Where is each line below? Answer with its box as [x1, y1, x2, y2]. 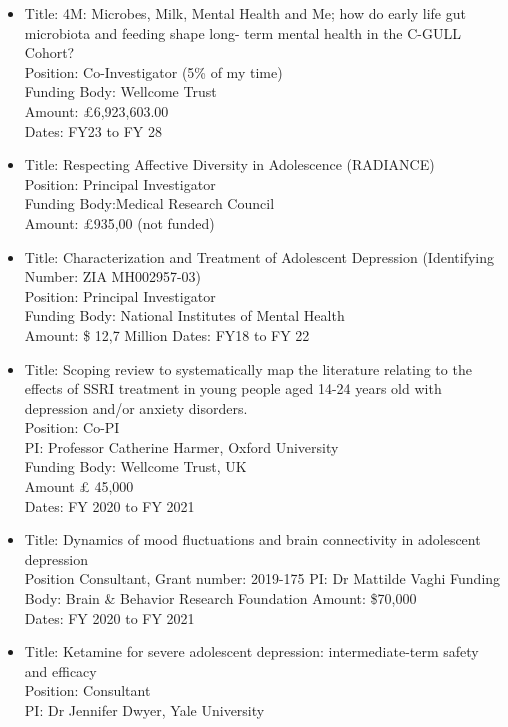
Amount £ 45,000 [24, 476, 134, 497]
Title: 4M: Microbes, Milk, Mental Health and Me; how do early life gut [24, 3, 466, 23]
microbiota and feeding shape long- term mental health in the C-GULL [24, 22, 461, 43]
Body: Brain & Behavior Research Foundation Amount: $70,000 [24, 588, 417, 609]
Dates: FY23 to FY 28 [24, 120, 162, 141]
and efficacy [24, 660, 97, 681]
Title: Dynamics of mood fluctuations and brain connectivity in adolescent [24, 529, 481, 550]
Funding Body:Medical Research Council [24, 193, 275, 214]
